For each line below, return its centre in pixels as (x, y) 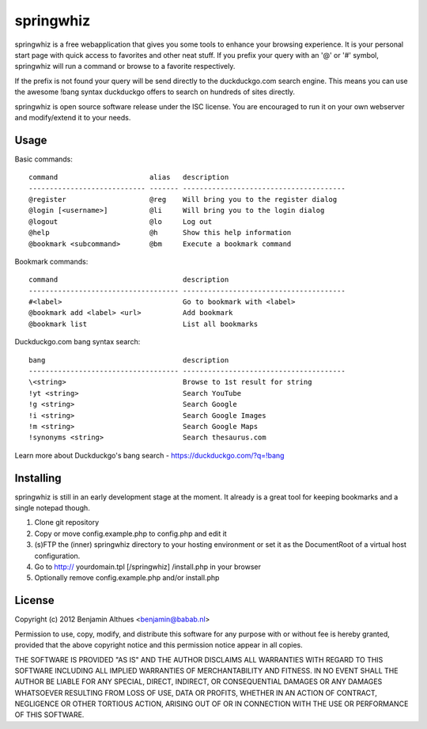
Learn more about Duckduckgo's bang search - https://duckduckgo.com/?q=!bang (149, 455)
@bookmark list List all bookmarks (144, 324)
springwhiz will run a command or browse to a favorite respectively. (125, 66)
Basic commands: (43, 159)
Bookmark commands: (51, 261)
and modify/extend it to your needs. (73, 117)
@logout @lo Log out (121, 221)
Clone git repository (67, 522)
